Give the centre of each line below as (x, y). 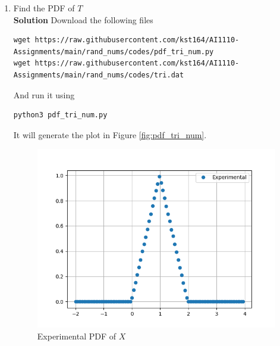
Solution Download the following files (83, 19)
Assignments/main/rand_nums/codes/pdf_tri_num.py (114, 52)
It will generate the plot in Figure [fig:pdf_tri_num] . (110, 134)
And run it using (44, 94)
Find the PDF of (44, 8)
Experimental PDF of (77, 336)
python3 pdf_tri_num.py (60, 115)
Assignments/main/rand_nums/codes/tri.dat (99, 75)
